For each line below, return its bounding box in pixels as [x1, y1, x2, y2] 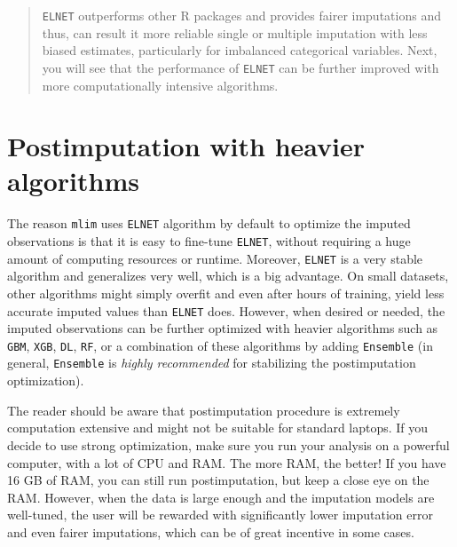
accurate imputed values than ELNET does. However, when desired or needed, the [7, 301, 445, 320]
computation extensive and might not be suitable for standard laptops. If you [7, 418, 429, 437]
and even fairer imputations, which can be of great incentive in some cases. [7, 522, 414, 541]
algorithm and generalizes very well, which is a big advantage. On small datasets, [7, 266, 449, 285]
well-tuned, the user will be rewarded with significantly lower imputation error [7, 505, 433, 524]
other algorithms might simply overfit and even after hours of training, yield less [7, 283, 445, 302]
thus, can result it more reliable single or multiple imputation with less [42, 23, 428, 42]
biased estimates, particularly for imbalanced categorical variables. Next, [42, 41, 437, 59]
